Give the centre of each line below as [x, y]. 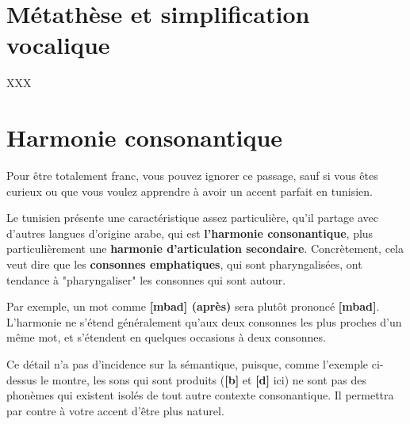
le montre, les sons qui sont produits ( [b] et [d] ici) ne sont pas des [203, 379]
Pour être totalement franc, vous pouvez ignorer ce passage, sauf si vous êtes [192, 176]
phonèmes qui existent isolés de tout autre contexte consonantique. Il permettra [200, 395]
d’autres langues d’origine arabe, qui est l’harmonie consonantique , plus [190, 233]
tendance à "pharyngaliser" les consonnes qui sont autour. [146, 279]
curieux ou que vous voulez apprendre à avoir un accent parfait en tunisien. [190, 191]
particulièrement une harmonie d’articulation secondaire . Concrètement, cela [205, 248]
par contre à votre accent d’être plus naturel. [115, 410]
